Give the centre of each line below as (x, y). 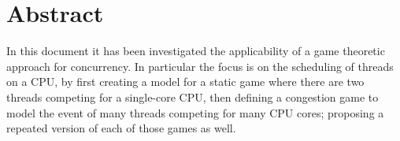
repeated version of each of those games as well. (121, 128)
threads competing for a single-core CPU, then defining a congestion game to (193, 96)
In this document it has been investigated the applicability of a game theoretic (196, 51)
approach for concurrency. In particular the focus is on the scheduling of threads (200, 66)
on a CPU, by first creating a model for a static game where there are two (185, 82)
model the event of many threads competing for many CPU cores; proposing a (195, 112)
